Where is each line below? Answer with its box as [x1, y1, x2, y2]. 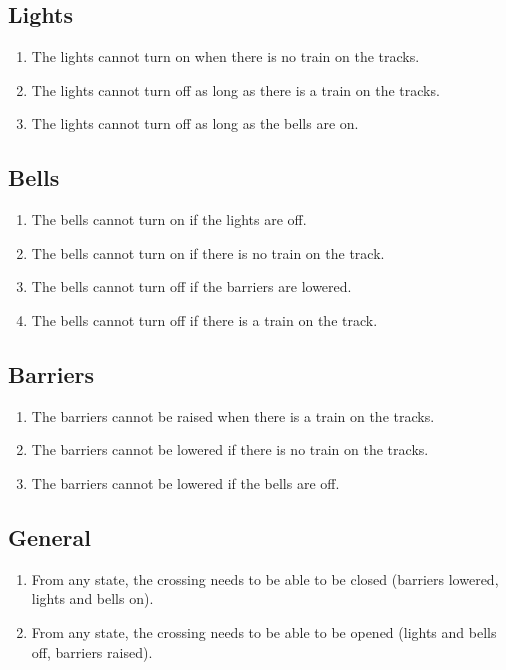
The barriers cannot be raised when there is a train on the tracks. [31, 405, 435, 426]
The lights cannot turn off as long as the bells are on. [31, 113, 359, 134]
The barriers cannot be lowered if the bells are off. [31, 472, 340, 493]
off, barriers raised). [31, 641, 153, 662]
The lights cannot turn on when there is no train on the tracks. [31, 46, 420, 67]
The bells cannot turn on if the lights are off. [31, 209, 307, 230]
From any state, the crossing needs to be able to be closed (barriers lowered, [31, 568, 499, 589]
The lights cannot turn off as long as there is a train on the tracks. [31, 79, 440, 100]
